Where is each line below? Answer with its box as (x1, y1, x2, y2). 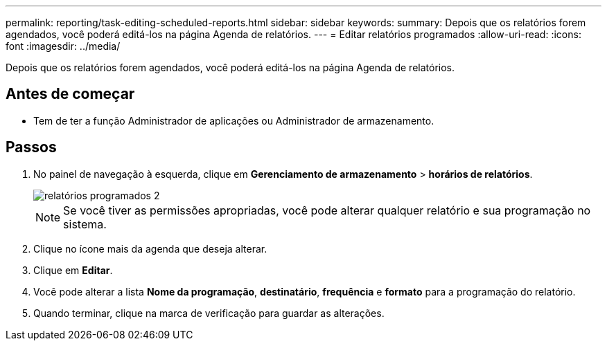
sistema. (63, 217, 107, 231)
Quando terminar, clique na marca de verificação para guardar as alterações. (33, 307, 385, 319)
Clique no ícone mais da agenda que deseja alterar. (33, 242, 267, 255)
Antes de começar (6, 85, 135, 103)
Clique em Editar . (33, 264, 113, 276)
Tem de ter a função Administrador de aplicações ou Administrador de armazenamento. (33, 114, 434, 127)
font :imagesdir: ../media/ (6, 40, 121, 52)
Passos (6, 138, 57, 156)
